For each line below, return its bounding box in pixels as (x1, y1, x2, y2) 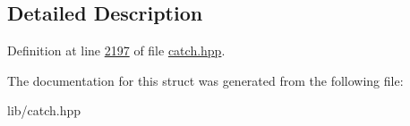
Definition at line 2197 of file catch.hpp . (7, 41, 226, 60)
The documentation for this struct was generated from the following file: (7, 71, 404, 89)
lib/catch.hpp (7, 101, 81, 120)
